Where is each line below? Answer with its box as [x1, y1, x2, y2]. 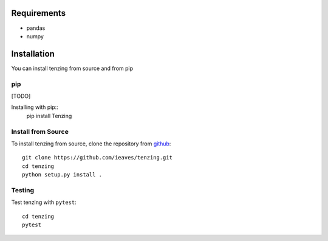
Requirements [11, 8, 66, 18]
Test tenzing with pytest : [11, 198, 77, 206]
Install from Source [11, 127, 69, 136]
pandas [26, 24, 46, 32]
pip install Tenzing [26, 112, 72, 119]
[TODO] [11, 92, 31, 100]
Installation [11, 49, 55, 59]
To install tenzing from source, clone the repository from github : [11, 140, 171, 147]
